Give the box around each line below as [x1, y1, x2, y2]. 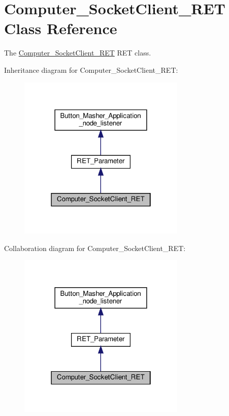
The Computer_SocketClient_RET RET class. [4, 47, 151, 58]
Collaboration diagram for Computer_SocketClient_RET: [4, 242, 186, 253]
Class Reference [4, 18, 117, 39]
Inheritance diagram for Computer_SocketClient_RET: [4, 64, 178, 75]
